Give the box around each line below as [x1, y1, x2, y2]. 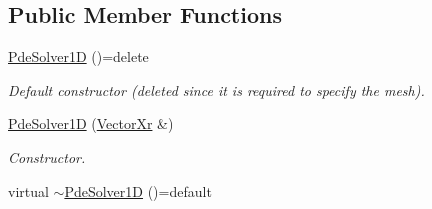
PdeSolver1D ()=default [64, 180, 212, 201]
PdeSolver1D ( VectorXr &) [8, 113, 174, 134]
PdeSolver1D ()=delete [8, 46, 149, 67]
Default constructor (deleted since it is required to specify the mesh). [8, 79, 425, 100]
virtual [8, 180, 49, 201]
